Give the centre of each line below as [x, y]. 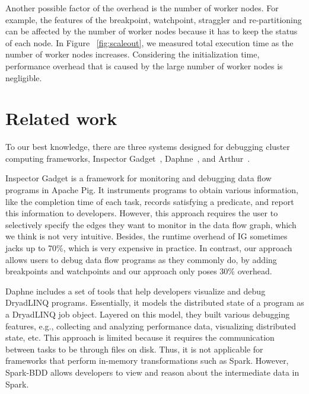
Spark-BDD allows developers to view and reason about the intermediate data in [152, 372]
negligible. [24, 77]
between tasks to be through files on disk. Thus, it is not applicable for [134, 349]
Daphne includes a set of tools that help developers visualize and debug [136, 291]
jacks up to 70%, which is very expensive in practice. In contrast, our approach [149, 248]
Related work [61, 118]
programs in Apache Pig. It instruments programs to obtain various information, [152, 190]
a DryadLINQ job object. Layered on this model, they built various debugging [148, 314]
